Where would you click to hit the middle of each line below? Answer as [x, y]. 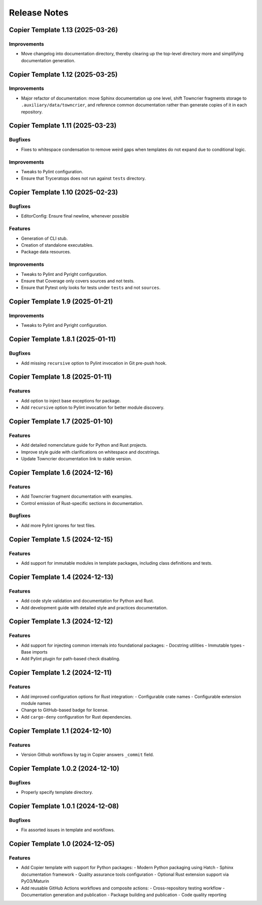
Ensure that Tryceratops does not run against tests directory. [83, 178]
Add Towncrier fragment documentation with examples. [77, 496]
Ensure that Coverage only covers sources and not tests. [78, 281]
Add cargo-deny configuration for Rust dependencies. [76, 717]
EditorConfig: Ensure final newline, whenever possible [75, 216]
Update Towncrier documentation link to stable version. [76, 459]
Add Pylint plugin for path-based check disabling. [71, 659]
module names [36, 703]
